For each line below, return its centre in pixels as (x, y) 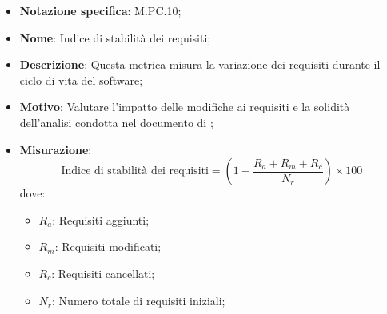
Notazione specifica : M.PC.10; (100, 10)
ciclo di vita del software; (81, 79)
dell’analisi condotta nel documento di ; (116, 122)
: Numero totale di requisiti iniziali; (139, 300)
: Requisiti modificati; (108, 246)
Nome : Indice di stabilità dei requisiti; (115, 37)
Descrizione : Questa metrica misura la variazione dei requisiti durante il (200, 64)
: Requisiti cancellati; (103, 273)
